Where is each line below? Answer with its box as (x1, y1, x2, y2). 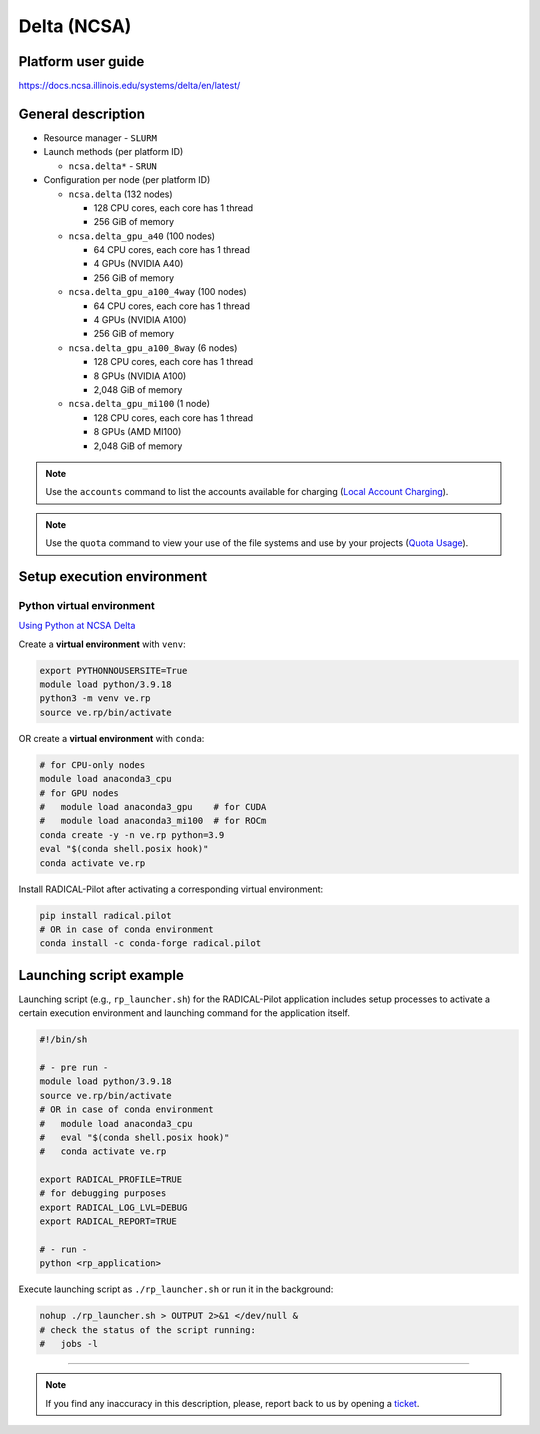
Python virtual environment (18, 598, 155, 612)
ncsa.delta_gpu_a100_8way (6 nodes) (68, 341, 238, 354)
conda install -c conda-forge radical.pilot (39, 938, 262, 949)
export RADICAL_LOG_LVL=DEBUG (39, 1201, 188, 1213)
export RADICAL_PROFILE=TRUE (39, 1174, 183, 1185)
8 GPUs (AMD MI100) (93, 426, 182, 438)
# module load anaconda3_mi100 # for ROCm (39, 815, 267, 827)
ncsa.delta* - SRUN (68, 160, 157, 172)
